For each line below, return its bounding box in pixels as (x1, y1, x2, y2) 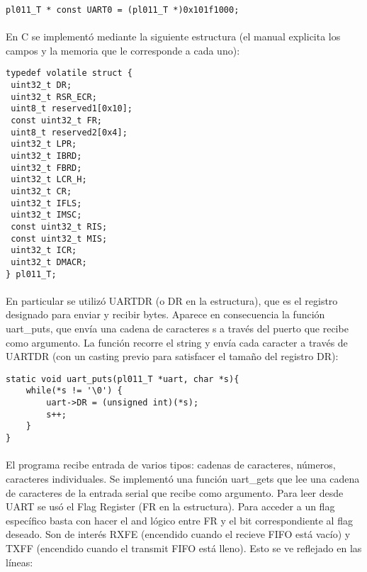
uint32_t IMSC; (11, 210, 82, 220)
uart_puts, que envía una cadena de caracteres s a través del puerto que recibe (6, 321, 349, 336)
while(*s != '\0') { (26, 386, 123, 396)
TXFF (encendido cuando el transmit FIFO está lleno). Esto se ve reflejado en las (6, 540, 362, 555)
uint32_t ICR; (11, 245, 77, 256)
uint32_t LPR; (11, 139, 77, 150)
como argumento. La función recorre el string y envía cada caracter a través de (6, 335, 348, 349)
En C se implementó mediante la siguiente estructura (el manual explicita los (6, 29, 341, 44)
